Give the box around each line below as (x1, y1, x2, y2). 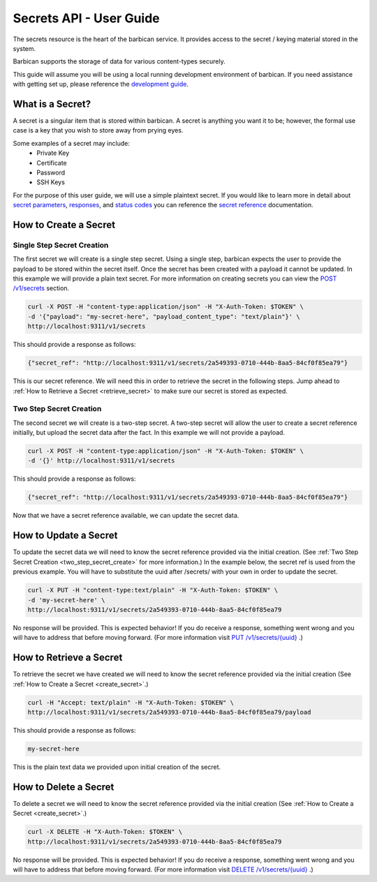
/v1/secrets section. (13, 284, 70, 292)
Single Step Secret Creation (13, 240, 109, 250)
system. (13, 44, 36, 52)
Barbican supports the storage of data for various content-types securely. (13, 57, 226, 66)
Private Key (36, 149, 70, 157)
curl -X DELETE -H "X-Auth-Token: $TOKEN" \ (27, 828, 183, 836)
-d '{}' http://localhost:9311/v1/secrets (27, 457, 175, 465)
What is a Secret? (13, 98, 91, 110)
